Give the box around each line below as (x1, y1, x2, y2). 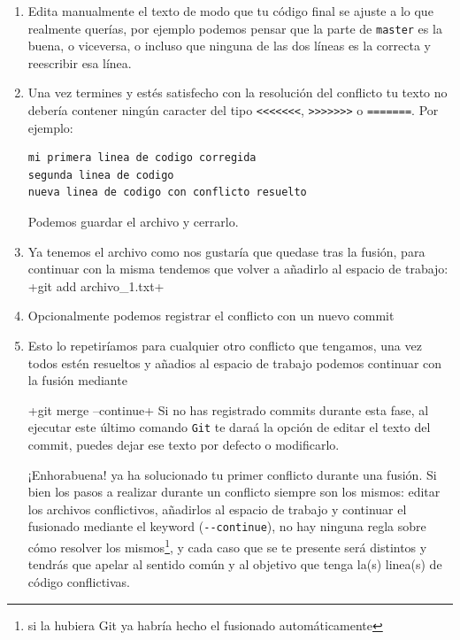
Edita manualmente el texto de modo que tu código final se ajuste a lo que (27, 2, 433, 19)
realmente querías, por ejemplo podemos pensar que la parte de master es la (27, 19, 442, 37)
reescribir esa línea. (27, 53, 132, 72)
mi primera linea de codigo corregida (27, 151, 257, 165)
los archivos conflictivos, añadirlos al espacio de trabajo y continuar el (27, 499, 407, 518)
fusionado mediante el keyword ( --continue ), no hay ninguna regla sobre (27, 517, 426, 536)
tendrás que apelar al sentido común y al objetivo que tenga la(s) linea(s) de (27, 555, 442, 574)
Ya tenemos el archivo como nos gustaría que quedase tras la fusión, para (27, 242, 425, 260)
